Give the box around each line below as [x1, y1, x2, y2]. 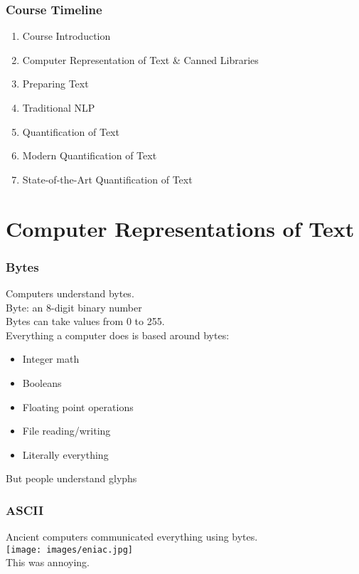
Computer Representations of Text [6, 213, 355, 243]
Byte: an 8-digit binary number [6, 299, 142, 314]
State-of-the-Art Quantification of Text [22, 171, 193, 186]
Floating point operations [22, 399, 134, 414]
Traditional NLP [22, 100, 95, 115]
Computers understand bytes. [6, 285, 134, 300]
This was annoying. [6, 555, 90, 570]
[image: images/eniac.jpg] [6, 544, 133, 555]
